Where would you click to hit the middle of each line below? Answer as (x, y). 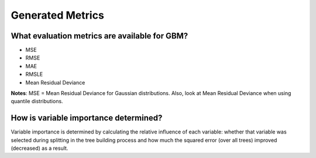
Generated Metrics (58, 15)
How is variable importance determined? (87, 118)
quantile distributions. (37, 101)
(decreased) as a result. (39, 148)
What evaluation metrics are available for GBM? (99, 36)
